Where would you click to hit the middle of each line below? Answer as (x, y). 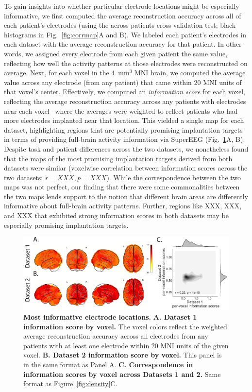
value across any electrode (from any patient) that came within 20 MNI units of (123, 82)
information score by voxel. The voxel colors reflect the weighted (125, 326)
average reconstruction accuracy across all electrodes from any (116, 336)
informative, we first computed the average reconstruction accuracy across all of (123, 15)
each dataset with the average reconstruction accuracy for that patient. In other (123, 44)
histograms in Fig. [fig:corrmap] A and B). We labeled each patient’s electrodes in (125, 34)
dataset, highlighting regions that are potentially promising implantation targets (123, 129)
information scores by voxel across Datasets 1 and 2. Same (122, 374)
